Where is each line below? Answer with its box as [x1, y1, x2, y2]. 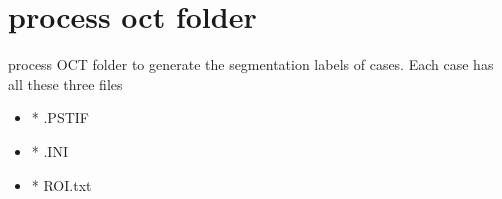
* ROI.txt [31, 174, 92, 195]
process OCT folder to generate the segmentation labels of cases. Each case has [8, 54, 494, 75]
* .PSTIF [31, 107, 89, 128]
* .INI [31, 140, 68, 161]
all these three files [8, 73, 123, 94]
